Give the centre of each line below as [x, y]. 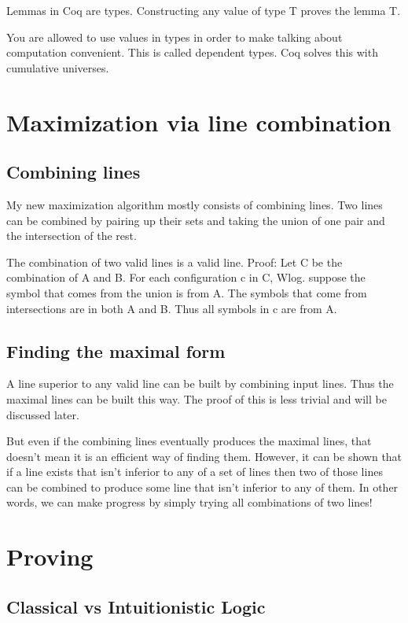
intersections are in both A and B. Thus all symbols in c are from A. [172, 308]
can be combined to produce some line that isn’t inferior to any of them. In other [202, 487]
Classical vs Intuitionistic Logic [136, 606]
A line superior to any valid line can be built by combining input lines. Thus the [200, 383]
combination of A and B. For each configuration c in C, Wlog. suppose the [186, 277]
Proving [50, 557]
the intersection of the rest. [72, 236]
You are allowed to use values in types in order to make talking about [175, 37]
